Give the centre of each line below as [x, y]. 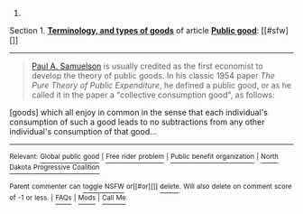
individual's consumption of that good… [83, 131]
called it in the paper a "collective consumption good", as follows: [153, 95]
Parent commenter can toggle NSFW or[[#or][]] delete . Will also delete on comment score [151, 187]
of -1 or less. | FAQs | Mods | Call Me [68, 198]
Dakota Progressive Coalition [55, 167]
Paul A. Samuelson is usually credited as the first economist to [147, 66]
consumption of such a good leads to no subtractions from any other [137, 122]
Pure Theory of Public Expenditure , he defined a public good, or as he [161, 85]
